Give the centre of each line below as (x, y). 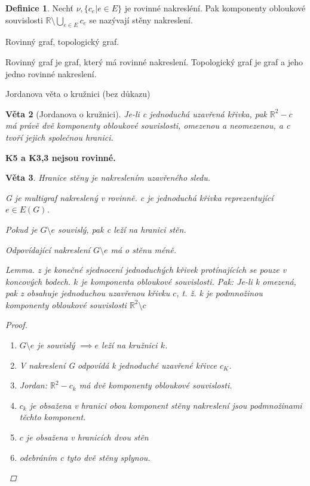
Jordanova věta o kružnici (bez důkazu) (78, 94)
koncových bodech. (38, 281)
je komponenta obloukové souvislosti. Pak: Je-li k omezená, (188, 281)
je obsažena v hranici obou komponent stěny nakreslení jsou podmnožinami (166, 405)
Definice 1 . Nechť (39, 8)
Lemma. (20, 270)
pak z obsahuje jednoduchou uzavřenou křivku (88, 293)
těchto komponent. (53, 417)
